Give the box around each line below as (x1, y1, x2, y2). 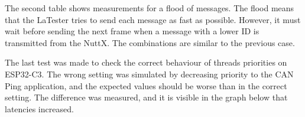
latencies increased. (5, 102, 74, 115)
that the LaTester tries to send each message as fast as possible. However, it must (5, 13, 301, 25)
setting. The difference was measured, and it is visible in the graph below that (5, 91, 288, 103)
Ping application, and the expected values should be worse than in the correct (5, 79, 287, 92)
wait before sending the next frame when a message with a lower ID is (5, 25, 259, 37)
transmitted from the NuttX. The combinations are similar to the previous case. (5, 36, 295, 48)
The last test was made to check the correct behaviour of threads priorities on (5, 56, 287, 69)
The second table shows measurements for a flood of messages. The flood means (5, 2, 294, 14)
